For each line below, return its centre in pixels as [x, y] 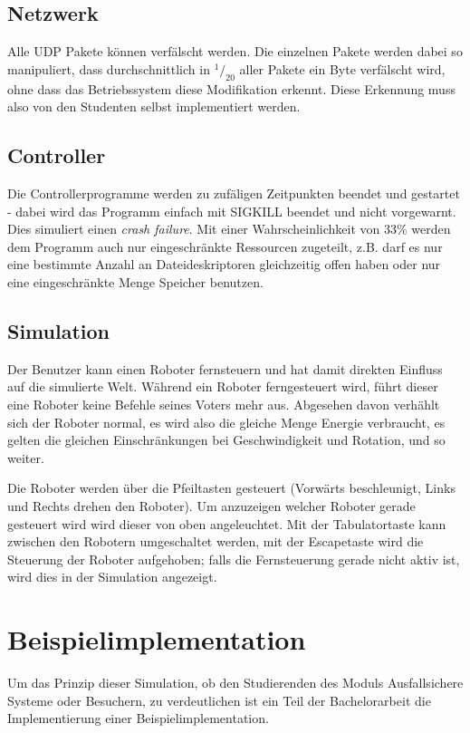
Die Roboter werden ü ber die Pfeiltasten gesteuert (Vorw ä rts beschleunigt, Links [231, 488]
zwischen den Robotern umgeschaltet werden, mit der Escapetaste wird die [216, 541]
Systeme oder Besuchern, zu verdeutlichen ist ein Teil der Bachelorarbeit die [219, 700]
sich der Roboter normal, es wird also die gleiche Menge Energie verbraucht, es [226, 422]
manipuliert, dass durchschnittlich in [109, 68]
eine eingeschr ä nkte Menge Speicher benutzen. [135, 281]
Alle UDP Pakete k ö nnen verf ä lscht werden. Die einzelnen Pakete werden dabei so [235, 51]
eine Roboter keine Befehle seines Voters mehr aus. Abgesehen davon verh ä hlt [224, 404]
